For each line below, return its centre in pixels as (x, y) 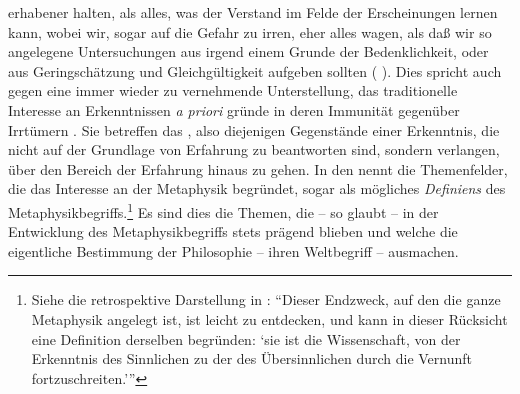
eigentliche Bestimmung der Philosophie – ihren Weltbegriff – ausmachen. (233, 250)
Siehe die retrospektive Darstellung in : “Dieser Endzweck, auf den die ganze (266, 299)
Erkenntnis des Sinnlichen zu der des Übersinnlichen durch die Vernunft (251, 358)
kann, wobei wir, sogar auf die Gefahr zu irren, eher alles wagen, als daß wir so (250, 31)
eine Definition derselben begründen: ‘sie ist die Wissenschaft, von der (246, 338)
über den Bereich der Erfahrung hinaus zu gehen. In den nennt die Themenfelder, (258, 168)
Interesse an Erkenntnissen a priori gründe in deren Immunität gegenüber (234, 109)
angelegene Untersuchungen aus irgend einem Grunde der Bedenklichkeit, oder (248, 51)
